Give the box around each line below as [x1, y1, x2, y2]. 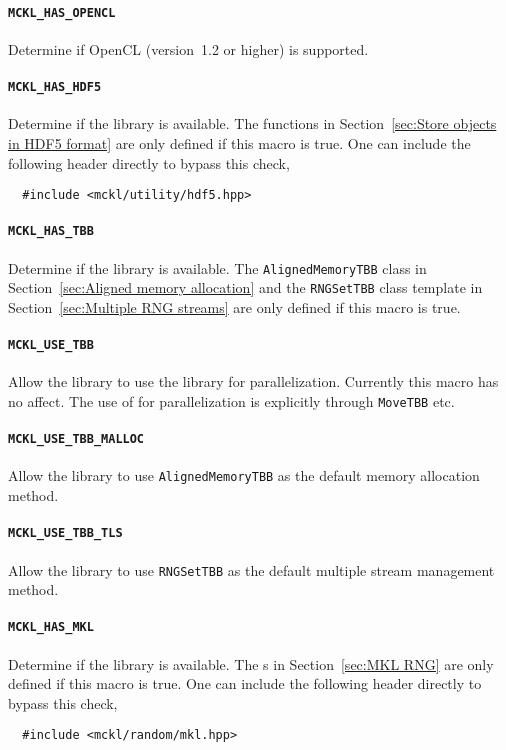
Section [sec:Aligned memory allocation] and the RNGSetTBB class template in [8, 277, 483, 298]
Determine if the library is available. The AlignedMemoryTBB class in [8, 257, 427, 278]
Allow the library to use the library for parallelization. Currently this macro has [8, 371, 499, 392]
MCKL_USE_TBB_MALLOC [8, 432, 145, 447]
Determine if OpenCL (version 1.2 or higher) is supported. [8, 38, 369, 59]
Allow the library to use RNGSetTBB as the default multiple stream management [8, 559, 495, 580]
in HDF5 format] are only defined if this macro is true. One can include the [8, 132, 471, 153]
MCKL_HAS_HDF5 [8, 80, 102, 95]
